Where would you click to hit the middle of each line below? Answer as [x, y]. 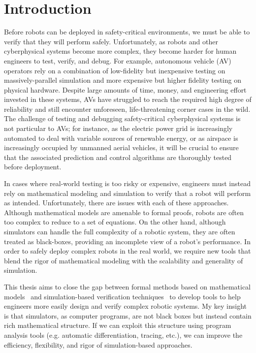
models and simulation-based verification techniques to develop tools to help [122, 296]
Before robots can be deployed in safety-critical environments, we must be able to [127, 32]
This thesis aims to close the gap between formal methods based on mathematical [128, 286]
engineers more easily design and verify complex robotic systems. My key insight [125, 306]
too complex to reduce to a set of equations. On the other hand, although [115, 222]
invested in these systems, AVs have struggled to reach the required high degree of [128, 99]
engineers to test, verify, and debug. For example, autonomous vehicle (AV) [118, 60]
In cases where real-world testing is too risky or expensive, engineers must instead [127, 183]
